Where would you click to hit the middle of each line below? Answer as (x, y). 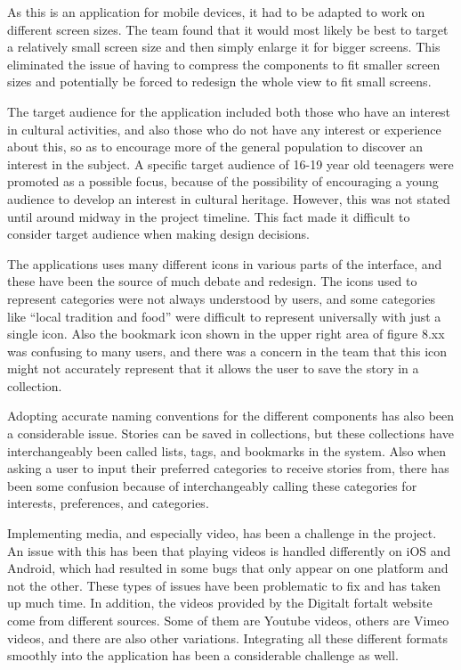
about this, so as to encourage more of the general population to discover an (215, 147)
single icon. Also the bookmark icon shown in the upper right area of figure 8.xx (226, 334)
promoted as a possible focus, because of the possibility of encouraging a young (223, 181)
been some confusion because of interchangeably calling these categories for (212, 485)
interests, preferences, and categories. (108, 503)
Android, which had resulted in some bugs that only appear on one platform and (228, 568)
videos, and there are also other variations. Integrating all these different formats (227, 637)
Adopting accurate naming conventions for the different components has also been (231, 416)
